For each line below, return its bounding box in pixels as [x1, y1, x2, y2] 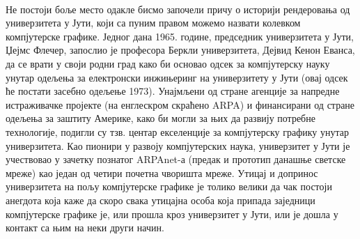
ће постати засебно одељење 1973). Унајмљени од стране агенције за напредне [6, 84, 340, 98]
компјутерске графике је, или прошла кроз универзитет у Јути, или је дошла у [6, 206, 338, 221]
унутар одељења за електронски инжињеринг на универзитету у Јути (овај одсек [6, 70, 348, 84]
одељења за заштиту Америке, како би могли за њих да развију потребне [6, 111, 315, 125]
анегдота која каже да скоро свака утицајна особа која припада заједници [6, 192, 315, 207]
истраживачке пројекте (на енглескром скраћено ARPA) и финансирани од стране [6, 97, 355, 111]
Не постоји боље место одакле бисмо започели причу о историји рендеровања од [6, 1, 350, 16]
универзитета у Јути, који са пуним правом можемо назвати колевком [6, 15, 301, 30]
